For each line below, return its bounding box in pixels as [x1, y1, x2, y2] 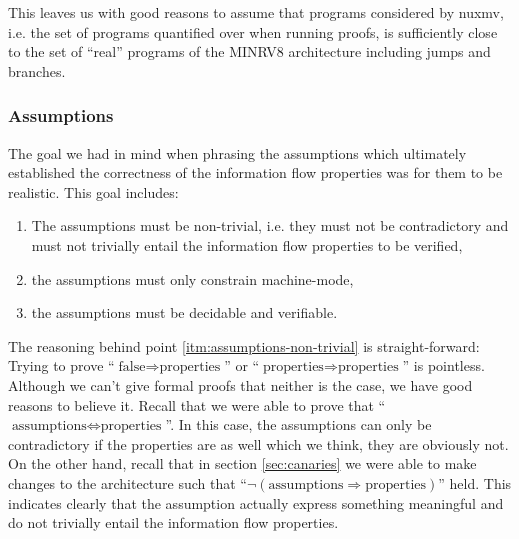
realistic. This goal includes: [8, 181, 179, 202]
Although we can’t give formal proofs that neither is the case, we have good [8, 374, 473, 395]
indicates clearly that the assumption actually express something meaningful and [8, 492, 504, 513]
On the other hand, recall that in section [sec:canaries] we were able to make [8, 453, 477, 474]
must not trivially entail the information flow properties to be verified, [31, 234, 463, 255]
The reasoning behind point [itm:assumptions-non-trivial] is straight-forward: [8, 335, 480, 356]
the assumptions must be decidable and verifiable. [31, 302, 338, 323]
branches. [8, 60, 66, 81]
